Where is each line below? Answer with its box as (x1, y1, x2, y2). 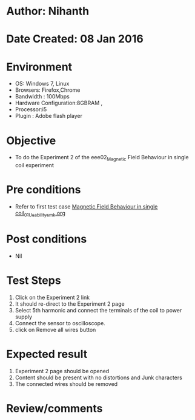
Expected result (6, 347, 88, 361)
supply (15, 313, 32, 320)
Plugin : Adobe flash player (15, 112, 83, 120)
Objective (6, 134, 56, 147)
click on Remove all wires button (15, 326, 96, 333)
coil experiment (15, 162, 55, 169)
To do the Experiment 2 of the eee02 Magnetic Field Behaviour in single (15, 154, 189, 162)
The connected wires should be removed (15, 380, 118, 387)
